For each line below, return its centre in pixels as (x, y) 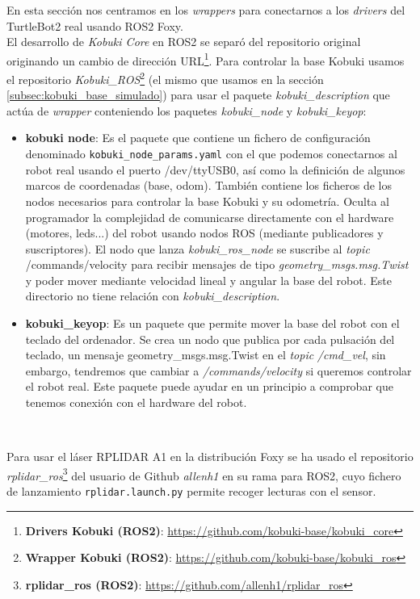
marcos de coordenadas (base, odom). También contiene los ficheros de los (208, 185)
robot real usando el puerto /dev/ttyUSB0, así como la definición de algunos (215, 169)
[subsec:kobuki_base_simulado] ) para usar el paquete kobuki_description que (198, 95)
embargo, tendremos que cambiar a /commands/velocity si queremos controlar (218, 370)
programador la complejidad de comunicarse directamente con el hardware (210, 217)
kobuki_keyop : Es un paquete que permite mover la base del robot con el (212, 323)
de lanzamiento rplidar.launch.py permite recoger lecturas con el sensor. (191, 491)
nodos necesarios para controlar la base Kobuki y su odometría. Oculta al (207, 201)
